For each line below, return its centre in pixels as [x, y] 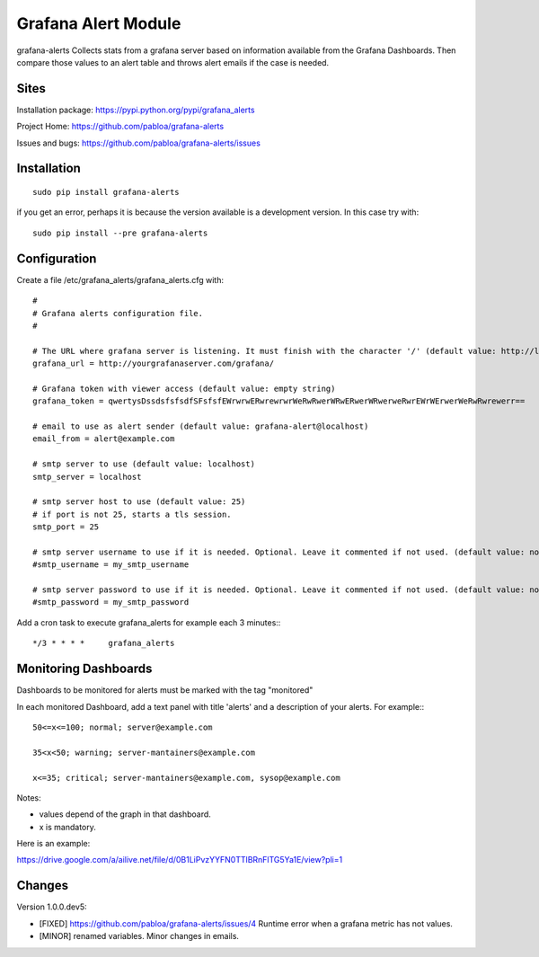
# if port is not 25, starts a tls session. [133, 514]
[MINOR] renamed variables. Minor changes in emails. [139, 936]
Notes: [29, 797]
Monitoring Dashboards [84, 669]
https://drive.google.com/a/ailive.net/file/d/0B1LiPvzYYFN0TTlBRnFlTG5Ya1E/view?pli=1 [180, 860]
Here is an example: [53, 844]
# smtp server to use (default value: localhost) [144, 464]
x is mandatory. [67, 827]
